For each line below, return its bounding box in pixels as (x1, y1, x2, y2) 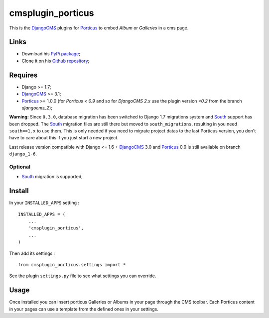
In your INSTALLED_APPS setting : (9, 200, 80, 206)
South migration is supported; (21, 174, 83, 180)
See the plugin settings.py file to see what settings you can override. (9, 273, 156, 279)
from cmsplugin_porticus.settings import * (18, 262, 126, 268)
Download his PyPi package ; (21, 51, 81, 57)
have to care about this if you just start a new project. (9, 135, 119, 141)
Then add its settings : (9, 250, 55, 256)
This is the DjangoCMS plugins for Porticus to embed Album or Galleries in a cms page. (9, 25, 189, 31)
